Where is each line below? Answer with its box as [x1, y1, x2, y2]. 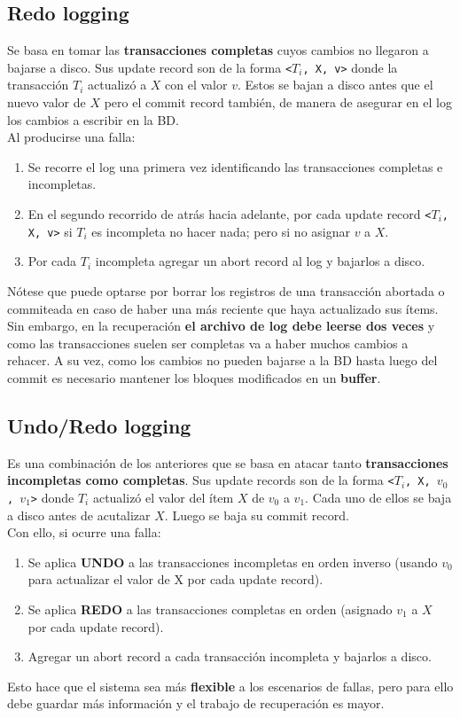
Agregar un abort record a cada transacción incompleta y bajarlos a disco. [27, 647, 432, 666]
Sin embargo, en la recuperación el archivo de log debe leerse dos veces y [7, 316, 435, 335]
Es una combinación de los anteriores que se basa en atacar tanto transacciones [7, 453, 448, 472]
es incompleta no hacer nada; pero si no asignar [91, 222, 350, 240]
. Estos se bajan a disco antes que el [237, 75, 433, 94]
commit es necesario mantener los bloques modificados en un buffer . [7, 368, 381, 386]
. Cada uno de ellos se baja [305, 488, 452, 506]
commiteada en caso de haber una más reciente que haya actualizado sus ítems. [7, 299, 439, 317]
